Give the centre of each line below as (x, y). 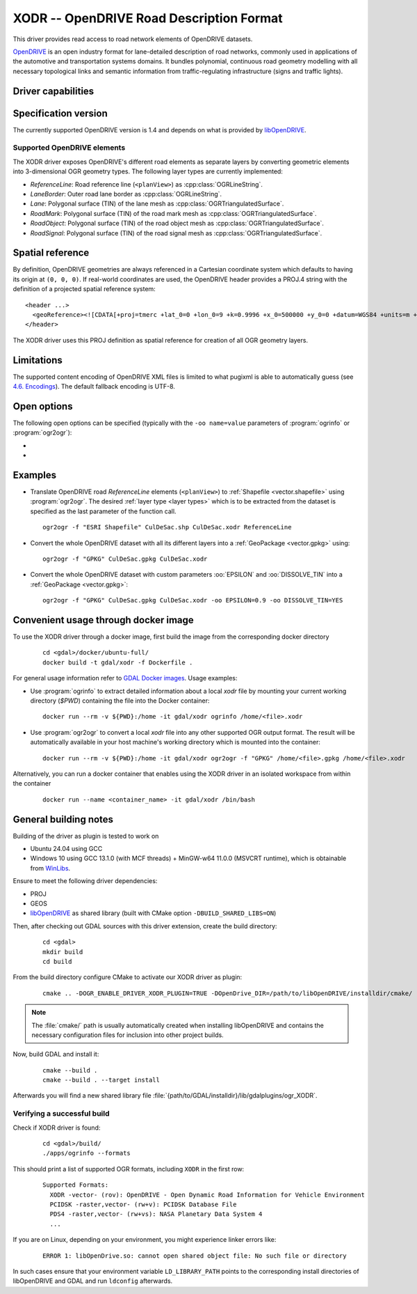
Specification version (60, 113)
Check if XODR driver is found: (57, 1128)
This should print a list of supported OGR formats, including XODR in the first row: (129, 1169)
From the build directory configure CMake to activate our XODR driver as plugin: (128, 977)
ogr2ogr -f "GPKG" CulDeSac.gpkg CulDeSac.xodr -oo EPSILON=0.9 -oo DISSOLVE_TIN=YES (193, 600)
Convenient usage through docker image (103, 620)
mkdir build (63, 952)
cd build (57, 961)
